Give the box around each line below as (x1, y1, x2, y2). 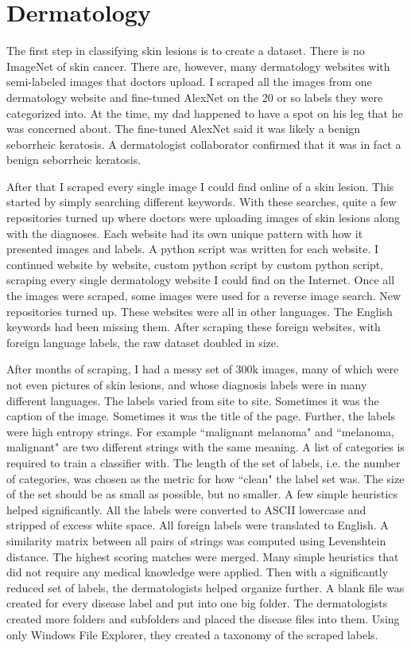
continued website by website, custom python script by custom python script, (6, 256, 384, 272)
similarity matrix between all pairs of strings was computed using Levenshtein (6, 532, 386, 548)
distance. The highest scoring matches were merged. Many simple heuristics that (6, 548, 399, 564)
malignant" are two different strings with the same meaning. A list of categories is (6, 439, 405, 455)
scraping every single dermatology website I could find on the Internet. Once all (6, 271, 395, 288)
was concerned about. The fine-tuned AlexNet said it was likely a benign (6, 120, 361, 137)
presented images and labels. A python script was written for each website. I (6, 240, 379, 257)
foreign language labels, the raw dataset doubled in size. (6, 334, 279, 350)
